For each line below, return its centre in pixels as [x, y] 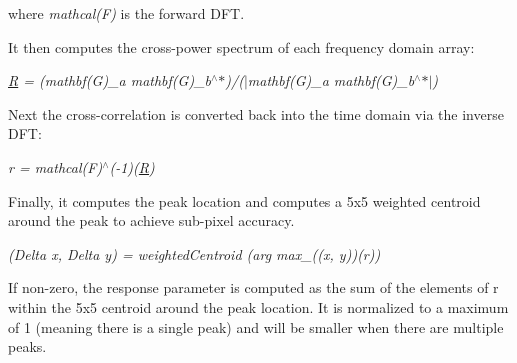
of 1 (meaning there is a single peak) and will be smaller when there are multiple [256, 326]
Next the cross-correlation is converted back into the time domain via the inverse [256, 113]
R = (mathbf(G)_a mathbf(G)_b [109, 80]
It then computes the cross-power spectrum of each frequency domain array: [241, 46]
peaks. [27, 346]
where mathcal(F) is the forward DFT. [126, 13]
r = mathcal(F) [55, 166]
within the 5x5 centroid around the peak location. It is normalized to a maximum [258, 306]
